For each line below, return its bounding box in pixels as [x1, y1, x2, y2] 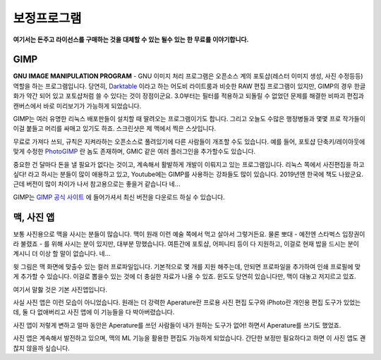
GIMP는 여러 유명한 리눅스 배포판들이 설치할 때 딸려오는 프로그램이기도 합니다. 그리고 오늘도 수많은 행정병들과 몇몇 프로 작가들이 [13, 115, 366, 123]
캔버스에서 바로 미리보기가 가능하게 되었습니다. [13, 101, 142, 110]
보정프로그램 [13, 11, 82, 26]
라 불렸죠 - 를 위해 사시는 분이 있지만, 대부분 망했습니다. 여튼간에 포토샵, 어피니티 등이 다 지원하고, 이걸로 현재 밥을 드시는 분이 [13, 240, 359, 248]
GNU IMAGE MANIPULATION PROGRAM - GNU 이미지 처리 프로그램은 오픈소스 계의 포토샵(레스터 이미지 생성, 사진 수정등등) [13, 72, 363, 80]
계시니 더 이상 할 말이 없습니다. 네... [13, 249, 111, 258]
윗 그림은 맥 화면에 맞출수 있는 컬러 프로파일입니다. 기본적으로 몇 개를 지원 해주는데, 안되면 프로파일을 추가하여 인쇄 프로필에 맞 [13, 262, 361, 271]
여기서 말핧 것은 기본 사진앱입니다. [13, 285, 107, 294]
